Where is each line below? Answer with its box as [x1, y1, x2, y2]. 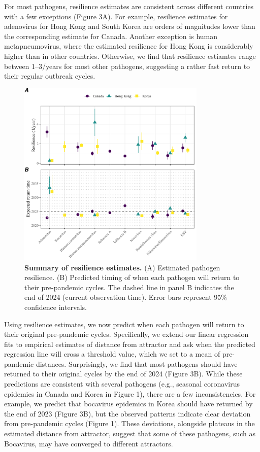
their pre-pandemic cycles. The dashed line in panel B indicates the [24, 282, 234, 292]
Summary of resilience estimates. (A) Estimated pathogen [24, 262, 220, 272]
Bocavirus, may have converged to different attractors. [4, 438, 173, 448]
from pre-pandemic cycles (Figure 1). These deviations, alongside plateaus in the [4, 418, 255, 429]
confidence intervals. [24, 301, 87, 312]
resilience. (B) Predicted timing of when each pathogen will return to [24, 272, 240, 283]
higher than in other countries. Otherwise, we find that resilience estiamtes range [4, 50, 256, 61]
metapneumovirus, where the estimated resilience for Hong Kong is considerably [4, 41, 253, 51]
